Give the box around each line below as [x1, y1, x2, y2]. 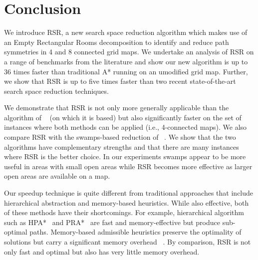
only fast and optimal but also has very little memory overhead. [4, 246, 200, 257]
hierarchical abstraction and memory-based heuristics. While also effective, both [4, 197, 249, 208]
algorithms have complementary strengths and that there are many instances [4, 141, 239, 152]
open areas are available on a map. [4, 171, 110, 181]
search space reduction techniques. [4, 85, 109, 96]
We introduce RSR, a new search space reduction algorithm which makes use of [4, 27, 248, 37]
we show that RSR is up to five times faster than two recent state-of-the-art [4, 76, 236, 86]
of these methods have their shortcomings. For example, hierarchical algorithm [4, 207, 245, 218]
